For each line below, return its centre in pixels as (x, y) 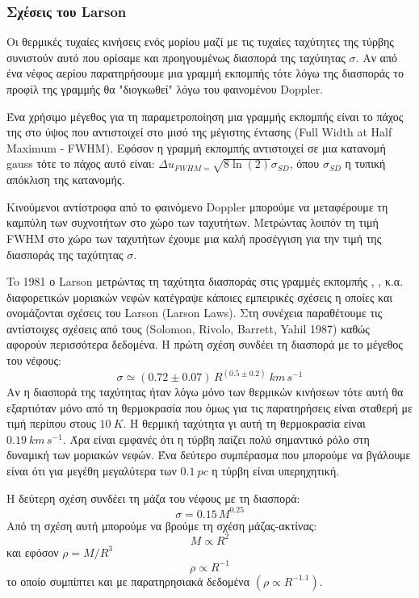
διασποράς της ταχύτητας (65, 254)
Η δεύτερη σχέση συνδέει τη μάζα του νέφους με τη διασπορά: (153, 498)
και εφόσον (33, 552)
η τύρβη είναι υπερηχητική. (276, 471)
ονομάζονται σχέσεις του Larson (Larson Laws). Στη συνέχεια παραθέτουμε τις (195, 313)
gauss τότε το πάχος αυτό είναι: (81, 163)
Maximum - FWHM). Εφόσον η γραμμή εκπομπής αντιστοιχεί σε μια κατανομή (196, 147)
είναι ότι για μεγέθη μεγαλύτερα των (92, 471)
